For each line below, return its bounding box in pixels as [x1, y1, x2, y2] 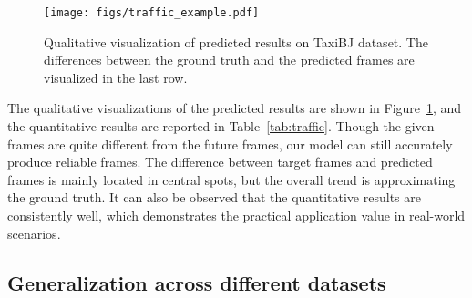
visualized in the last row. [44, 67, 188, 87]
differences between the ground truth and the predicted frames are [44, 50, 415, 69]
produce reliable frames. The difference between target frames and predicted [7, 152, 433, 171]
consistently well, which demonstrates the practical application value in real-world [7, 206, 466, 224]
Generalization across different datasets [7, 268, 386, 296]
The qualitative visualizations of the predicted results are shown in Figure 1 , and [7, 98, 462, 118]
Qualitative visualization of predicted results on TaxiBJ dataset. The [44, 32, 428, 51]
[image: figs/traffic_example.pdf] [44, 6, 260, 19]
